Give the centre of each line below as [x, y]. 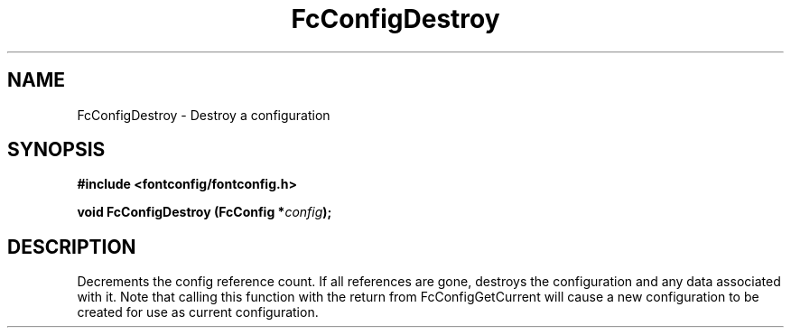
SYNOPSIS [56, 150]
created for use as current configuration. [198, 312]
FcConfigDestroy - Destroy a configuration [204, 115]
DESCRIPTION [72, 247]
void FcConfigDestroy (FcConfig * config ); [205, 212]
